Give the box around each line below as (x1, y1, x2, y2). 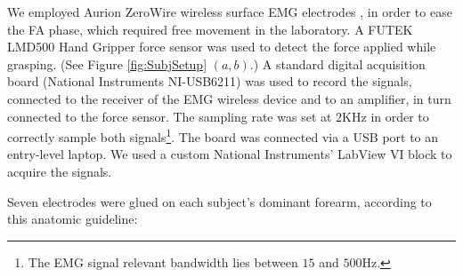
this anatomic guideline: (7, 210, 138, 228)
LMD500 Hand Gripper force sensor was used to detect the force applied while (7, 37, 436, 56)
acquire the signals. (7, 162, 112, 180)
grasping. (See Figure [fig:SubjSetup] (7, 54, 207, 73)
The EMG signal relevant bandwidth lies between (28, 252, 298, 271)
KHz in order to (342, 107, 429, 125)
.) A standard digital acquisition (249, 54, 426, 73)
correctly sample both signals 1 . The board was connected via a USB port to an (7, 125, 439, 146)
